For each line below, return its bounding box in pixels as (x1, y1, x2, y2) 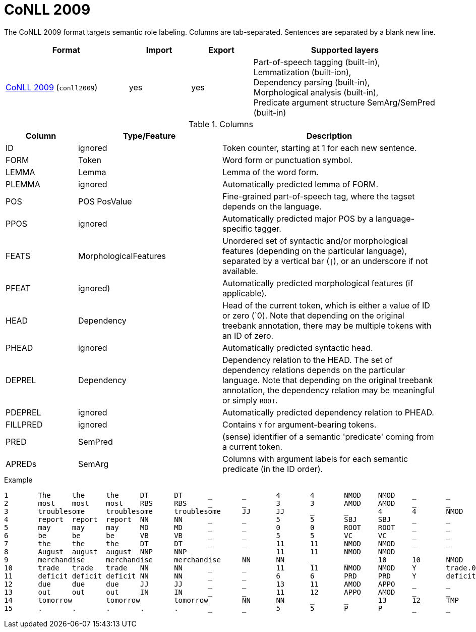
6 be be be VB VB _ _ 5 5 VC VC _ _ (4, 531, 451, 540)
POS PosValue (78, 196, 132, 206)
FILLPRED (6, 419, 43, 430)
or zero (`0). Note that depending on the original (222, 310, 404, 321)
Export (208, 44, 234, 55)
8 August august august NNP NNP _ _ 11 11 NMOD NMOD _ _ (4, 547, 451, 556)
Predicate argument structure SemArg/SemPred (253, 97, 435, 108)
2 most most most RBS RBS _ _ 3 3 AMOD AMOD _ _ (4, 499, 451, 507)
